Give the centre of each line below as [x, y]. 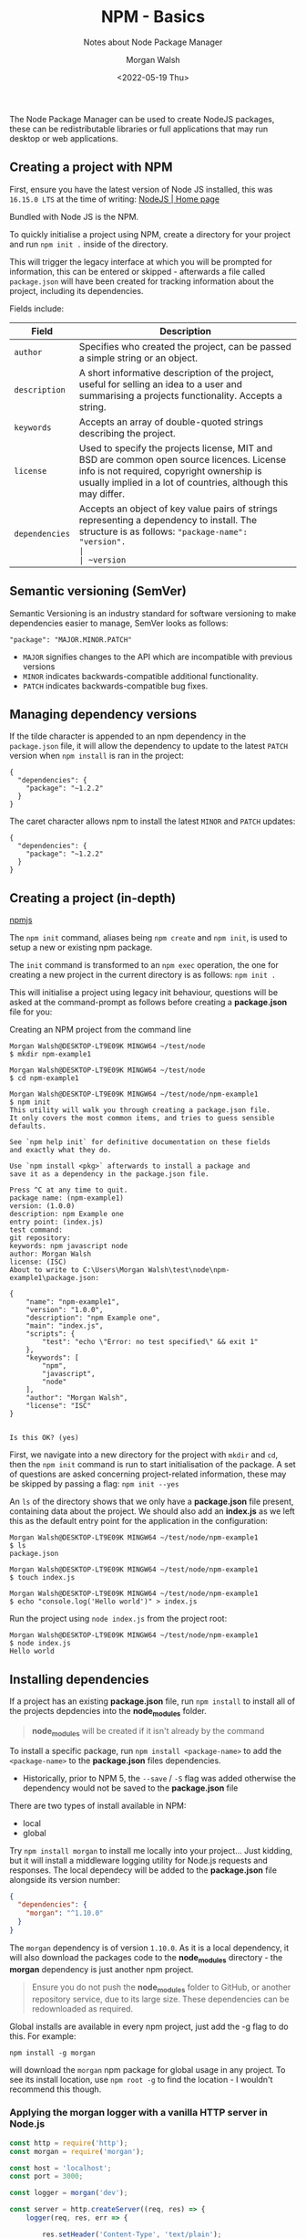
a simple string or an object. [138, 358]
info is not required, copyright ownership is [170, 470]
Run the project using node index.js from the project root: [118, 1619]
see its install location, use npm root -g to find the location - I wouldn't [141, 2079]
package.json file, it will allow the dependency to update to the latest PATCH [149, 746]
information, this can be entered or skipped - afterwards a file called [138, 271]
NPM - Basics [153, 17]
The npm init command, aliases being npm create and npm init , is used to [148, 938]
